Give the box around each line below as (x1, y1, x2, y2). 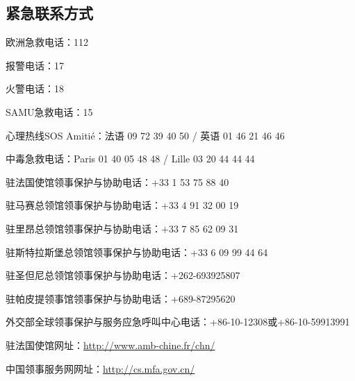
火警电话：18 (6, 81, 64, 96)
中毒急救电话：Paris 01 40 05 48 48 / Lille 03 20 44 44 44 (6, 151, 255, 166)
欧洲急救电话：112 (6, 35, 88, 49)
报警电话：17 (6, 58, 64, 72)
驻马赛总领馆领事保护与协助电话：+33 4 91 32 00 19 (6, 198, 239, 212)
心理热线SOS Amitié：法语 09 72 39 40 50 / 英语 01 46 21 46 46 (6, 128, 285, 142)
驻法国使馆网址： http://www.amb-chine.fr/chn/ (6, 337, 215, 352)
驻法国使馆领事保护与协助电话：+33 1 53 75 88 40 (6, 174, 229, 189)
